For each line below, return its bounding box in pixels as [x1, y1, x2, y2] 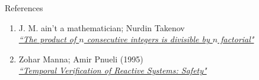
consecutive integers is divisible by [87, 33, 210, 45]
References [5, 2, 43, 14]
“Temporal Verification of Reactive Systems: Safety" [18, 64, 207, 76]
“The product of [18, 33, 76, 45]
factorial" [220, 33, 254, 45]
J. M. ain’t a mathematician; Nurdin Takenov [18, 21, 185, 34]
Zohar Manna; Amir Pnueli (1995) [18, 52, 143, 65]
